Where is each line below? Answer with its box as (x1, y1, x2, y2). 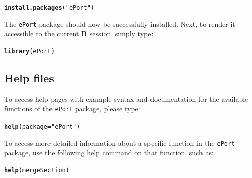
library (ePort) (4, 47, 55, 55)
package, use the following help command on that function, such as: (4, 147, 214, 158)
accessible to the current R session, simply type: (4, 28, 154, 39)
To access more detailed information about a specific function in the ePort (4, 137, 235, 148)
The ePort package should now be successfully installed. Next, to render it (4, 18, 235, 29)
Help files (4, 70, 54, 85)
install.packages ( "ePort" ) (4, 4, 95, 11)
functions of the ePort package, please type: (4, 103, 140, 114)
